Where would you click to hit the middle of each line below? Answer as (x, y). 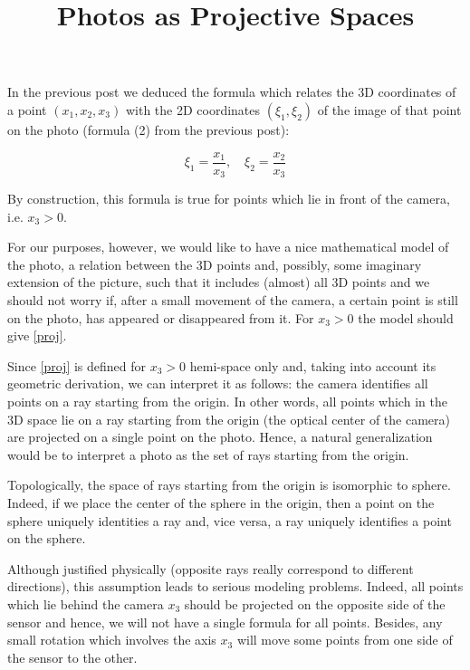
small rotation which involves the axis (112, 640)
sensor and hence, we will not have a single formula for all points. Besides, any (225, 622)
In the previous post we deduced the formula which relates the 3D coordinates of (232, 92)
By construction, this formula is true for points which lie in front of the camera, (229, 199)
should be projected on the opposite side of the (315, 603)
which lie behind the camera (86, 603)
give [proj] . (37, 335)
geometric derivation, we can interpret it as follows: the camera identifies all (218, 383)
